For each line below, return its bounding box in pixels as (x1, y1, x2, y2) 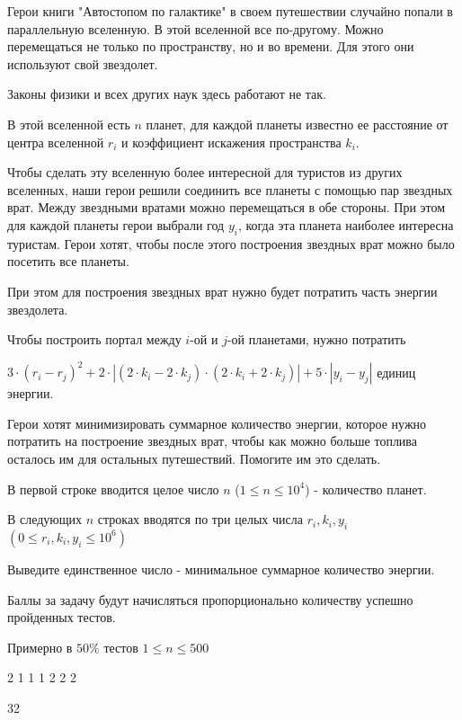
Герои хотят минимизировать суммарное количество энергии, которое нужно (7, 413, 427, 432)
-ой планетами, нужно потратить (227, 330, 406, 349)
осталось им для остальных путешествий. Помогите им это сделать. (7, 449, 381, 467)
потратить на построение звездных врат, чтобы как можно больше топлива (7, 431, 417, 450)
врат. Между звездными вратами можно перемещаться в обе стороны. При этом (7, 198, 446, 217)
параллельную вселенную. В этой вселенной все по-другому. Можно (7, 19, 384, 38)
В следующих (7, 510, 83, 529)
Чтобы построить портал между (7, 330, 182, 349)
